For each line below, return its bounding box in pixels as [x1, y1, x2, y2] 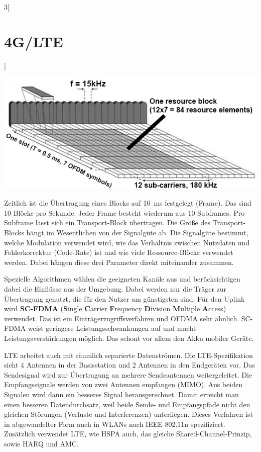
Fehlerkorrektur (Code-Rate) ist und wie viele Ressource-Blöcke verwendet [4, 247, 233, 257]
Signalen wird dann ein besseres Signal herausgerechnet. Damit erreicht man [4, 389, 239, 399]
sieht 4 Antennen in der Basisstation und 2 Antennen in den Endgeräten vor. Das [4, 359, 255, 370]
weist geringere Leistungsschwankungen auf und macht [28, 323, 196, 333]
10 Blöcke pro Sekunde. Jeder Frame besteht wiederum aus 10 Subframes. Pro [4, 207, 245, 218]
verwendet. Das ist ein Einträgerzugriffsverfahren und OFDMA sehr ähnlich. [4, 313, 239, 323]
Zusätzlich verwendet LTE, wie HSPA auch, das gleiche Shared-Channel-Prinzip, [4, 428, 252, 439]
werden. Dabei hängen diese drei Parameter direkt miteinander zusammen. [4, 256, 234, 267]
